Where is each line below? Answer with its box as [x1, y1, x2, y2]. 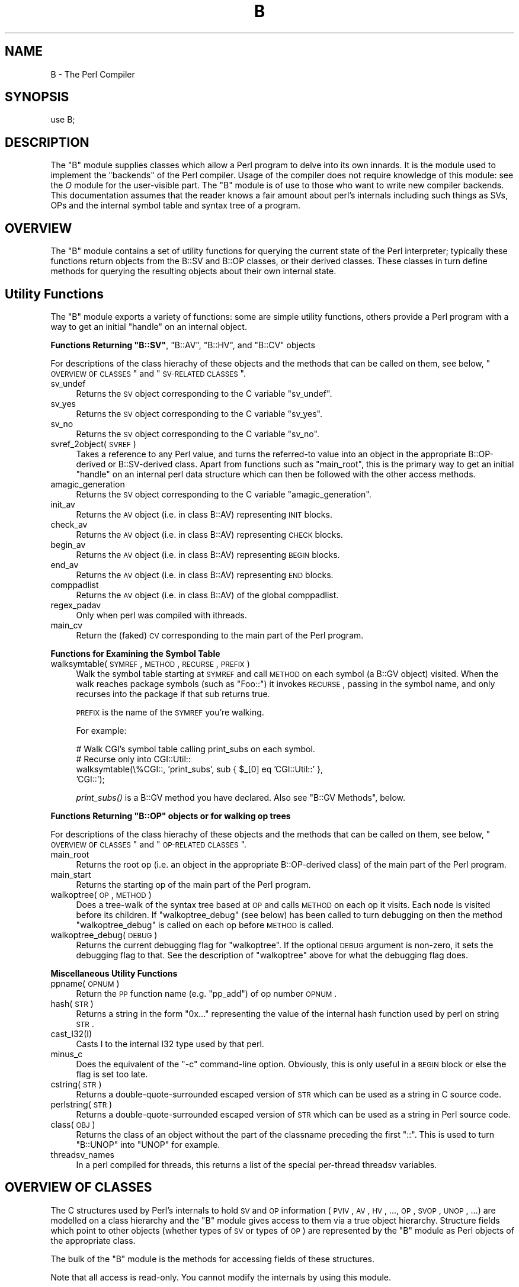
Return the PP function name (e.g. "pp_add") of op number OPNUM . [76, 988, 337, 999]
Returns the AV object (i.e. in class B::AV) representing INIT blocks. [76, 509, 332, 519]
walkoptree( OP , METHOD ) [50, 889, 152, 900]
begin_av [50, 539, 86, 550]
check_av [50, 519, 88, 529]
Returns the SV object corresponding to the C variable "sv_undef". [76, 388, 332, 399]
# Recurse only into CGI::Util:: [76, 753, 191, 764]
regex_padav [50, 599, 101, 610]
